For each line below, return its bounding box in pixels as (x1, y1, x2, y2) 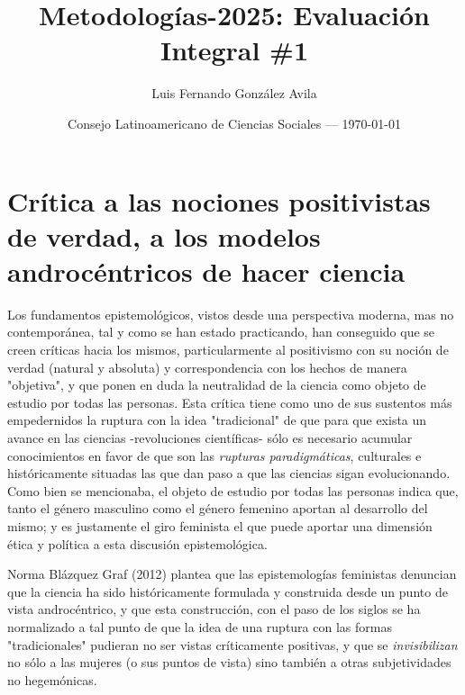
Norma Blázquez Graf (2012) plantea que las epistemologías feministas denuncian (7, 564, 457, 583)
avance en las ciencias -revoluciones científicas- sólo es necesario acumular (7, 428, 413, 447)
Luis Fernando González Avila (151, 84, 317, 103)
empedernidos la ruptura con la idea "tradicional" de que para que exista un (7, 411, 427, 429)
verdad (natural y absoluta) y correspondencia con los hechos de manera (7, 357, 407, 376)
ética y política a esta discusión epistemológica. (7, 534, 268, 553)
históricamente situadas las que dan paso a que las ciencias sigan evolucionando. (7, 464, 451, 483)
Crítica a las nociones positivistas (7, 182, 431, 219)
